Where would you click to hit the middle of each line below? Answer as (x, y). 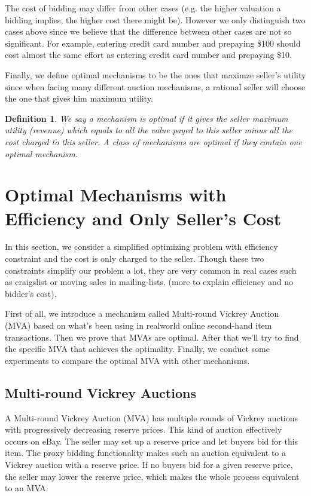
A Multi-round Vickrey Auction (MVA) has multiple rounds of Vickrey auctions (152, 417)
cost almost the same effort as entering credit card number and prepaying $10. (149, 55)
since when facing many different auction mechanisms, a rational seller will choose (155, 86)
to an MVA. (27, 488)
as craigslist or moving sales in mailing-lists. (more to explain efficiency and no (149, 282)
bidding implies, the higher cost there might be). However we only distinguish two (155, 19)
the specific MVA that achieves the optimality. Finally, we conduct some (137, 349)
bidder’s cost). (31, 293)
